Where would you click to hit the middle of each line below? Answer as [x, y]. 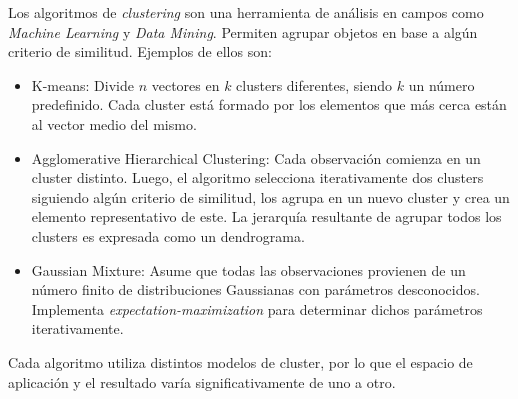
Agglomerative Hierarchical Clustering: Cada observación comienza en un [256, 157]
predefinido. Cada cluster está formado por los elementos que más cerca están [269, 104]
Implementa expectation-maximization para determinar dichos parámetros [257, 308]
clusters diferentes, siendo [314, 84]
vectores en [185, 84]
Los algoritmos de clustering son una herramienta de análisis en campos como [246, 12]
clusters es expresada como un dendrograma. [168, 235]
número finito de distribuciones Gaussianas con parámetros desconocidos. [255, 289]
